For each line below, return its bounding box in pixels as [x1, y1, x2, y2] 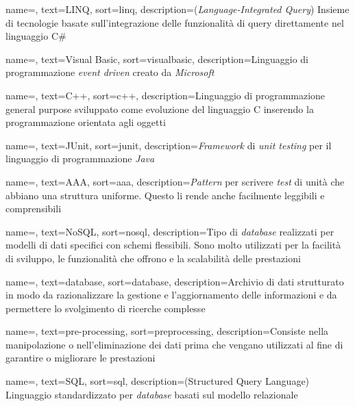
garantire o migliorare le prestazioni [5, 351, 156, 365]
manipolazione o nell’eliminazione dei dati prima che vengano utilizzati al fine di [5, 337, 343, 351]
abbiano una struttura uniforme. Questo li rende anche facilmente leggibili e [5, 188, 325, 202]
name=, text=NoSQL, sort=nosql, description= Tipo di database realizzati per [5, 224, 334, 238]
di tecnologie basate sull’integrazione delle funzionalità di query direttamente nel [5, 15, 344, 29]
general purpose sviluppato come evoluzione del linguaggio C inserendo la [5, 101, 314, 116]
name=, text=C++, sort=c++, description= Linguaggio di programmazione [5, 88, 326, 102]
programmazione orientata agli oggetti [5, 115, 166, 129]
